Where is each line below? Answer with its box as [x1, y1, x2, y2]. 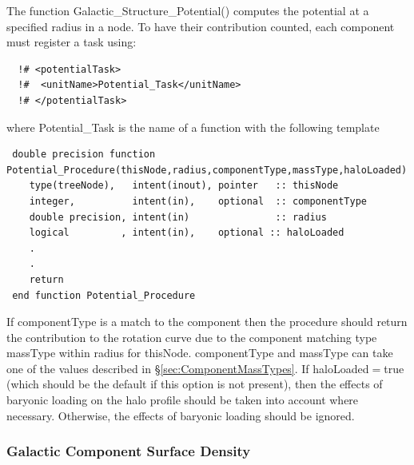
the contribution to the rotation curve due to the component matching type [6, 328, 377, 345]
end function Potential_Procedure [12, 289, 196, 301]
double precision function [12, 149, 156, 161]
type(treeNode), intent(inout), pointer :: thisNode [29, 180, 339, 192]
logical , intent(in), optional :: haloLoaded [29, 227, 344, 239]
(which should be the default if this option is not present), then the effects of [6, 376, 383, 392]
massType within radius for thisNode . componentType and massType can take [6, 344, 393, 361]
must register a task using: [6, 34, 137, 50]
